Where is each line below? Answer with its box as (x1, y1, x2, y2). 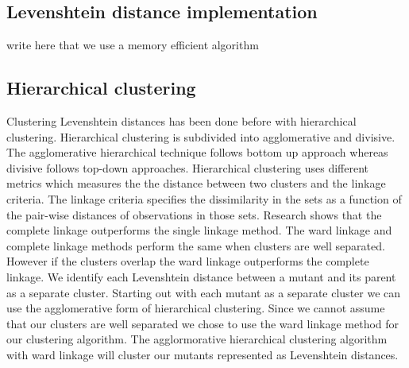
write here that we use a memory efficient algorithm (6, 37, 259, 53)
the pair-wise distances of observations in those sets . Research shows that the (6, 206, 382, 223)
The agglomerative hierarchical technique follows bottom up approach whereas (6, 144, 388, 161)
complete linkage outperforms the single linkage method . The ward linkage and (6, 222, 392, 238)
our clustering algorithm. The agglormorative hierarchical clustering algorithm (6, 331, 388, 347)
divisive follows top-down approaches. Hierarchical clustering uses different (6, 159, 369, 176)
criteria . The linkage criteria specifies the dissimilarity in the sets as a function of (6, 190, 402, 207)
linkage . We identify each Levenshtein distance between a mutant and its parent (6, 268, 396, 285)
